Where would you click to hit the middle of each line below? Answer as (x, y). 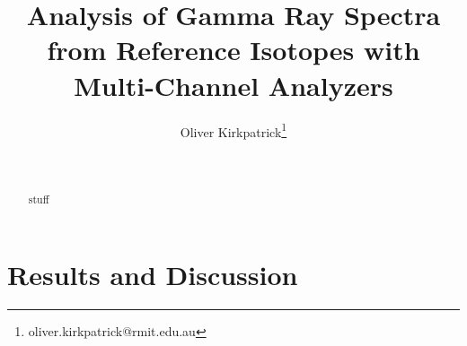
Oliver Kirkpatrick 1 (233, 130)
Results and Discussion (153, 274)
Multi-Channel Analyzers (233, 85)
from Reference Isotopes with (233, 50)
